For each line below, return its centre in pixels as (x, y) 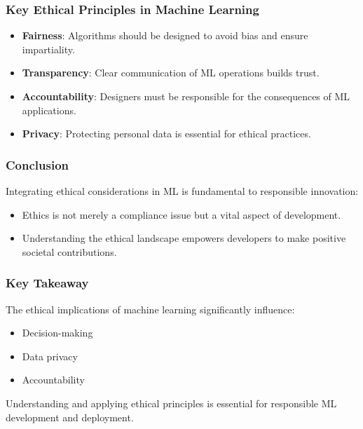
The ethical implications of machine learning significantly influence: (150, 309)
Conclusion (37, 164)
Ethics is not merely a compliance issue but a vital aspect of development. (181, 214)
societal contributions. (69, 251)
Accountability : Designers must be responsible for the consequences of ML (186, 96)
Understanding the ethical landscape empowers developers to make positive (184, 238)
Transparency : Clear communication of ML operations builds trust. (171, 73)
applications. (49, 110)
